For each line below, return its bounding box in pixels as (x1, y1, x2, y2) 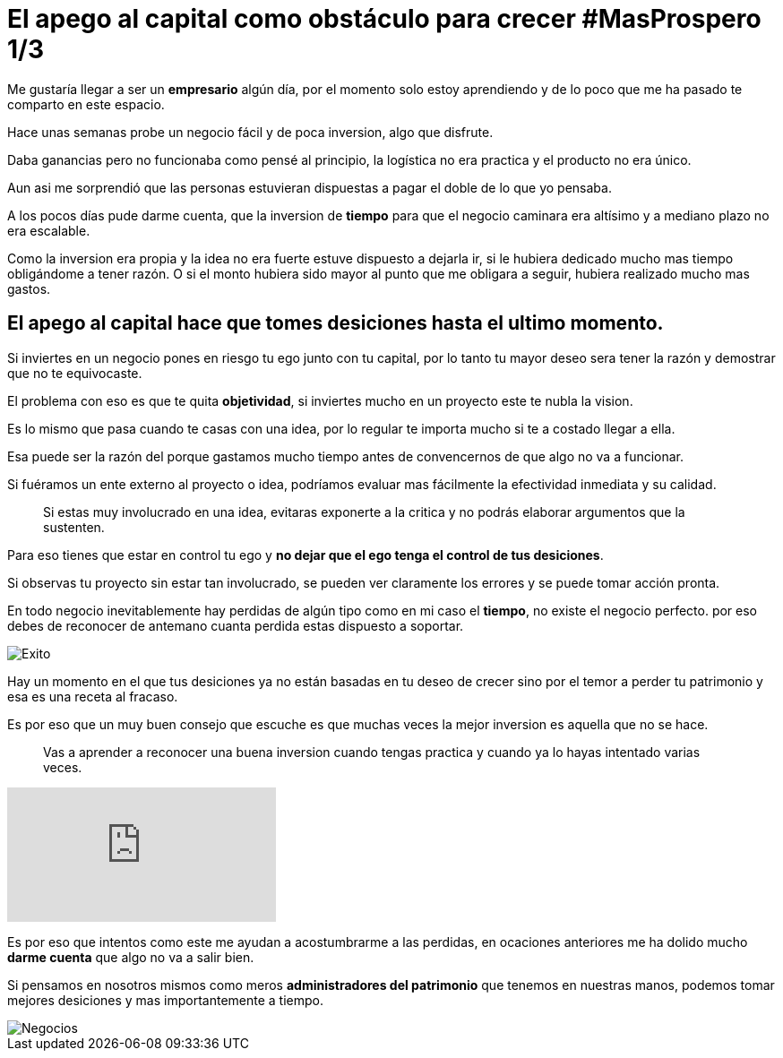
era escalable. (7, 222, 90, 238)
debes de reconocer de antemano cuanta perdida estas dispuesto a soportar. (7, 617, 464, 633)
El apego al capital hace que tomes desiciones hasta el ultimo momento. (7, 312, 664, 335)
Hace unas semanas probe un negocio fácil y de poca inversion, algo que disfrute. (7, 124, 494, 140)
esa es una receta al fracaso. (7, 688, 178, 704)
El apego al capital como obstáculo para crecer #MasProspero (7, 4, 761, 34)
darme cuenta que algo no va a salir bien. (7, 949, 254, 965)
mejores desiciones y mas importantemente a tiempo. (7, 992, 323, 1008)
